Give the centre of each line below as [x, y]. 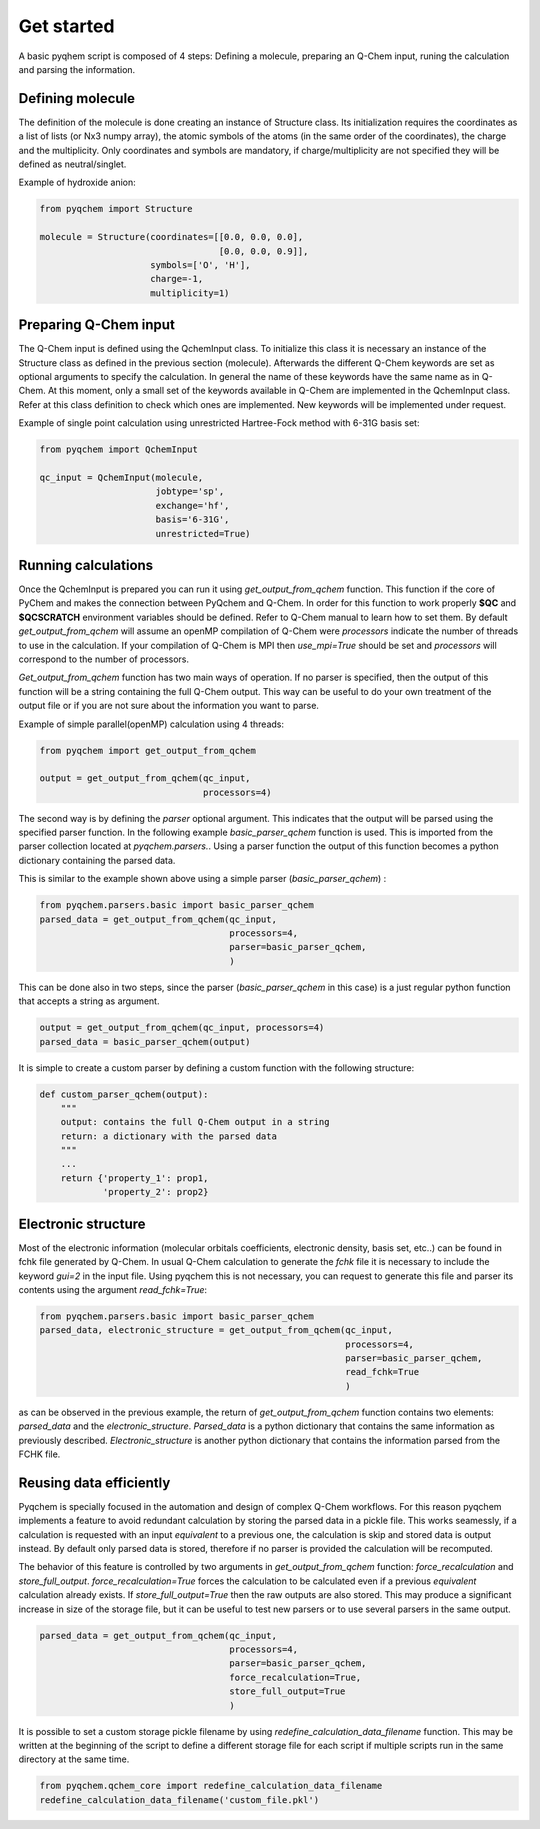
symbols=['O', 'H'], [200, 264]
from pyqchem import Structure [116, 209]
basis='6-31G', [192, 519]
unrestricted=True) [203, 533]
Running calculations [86, 565]
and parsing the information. [77, 69]
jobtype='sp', [190, 491]
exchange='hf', [192, 505]
